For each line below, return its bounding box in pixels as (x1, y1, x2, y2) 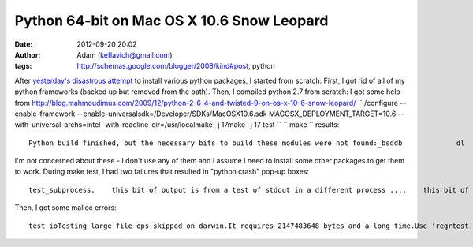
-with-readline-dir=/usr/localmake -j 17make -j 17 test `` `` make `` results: (102, 120, 340, 129)
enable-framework (14, 109, 76, 118)
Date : (14, 39, 33, 49)
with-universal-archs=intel (14, 120, 101, 129)
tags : (14, 62, 32, 71)
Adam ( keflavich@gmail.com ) (76, 50, 173, 59)
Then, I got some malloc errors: (14, 203, 117, 212)
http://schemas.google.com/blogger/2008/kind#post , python (76, 62, 275, 71)
